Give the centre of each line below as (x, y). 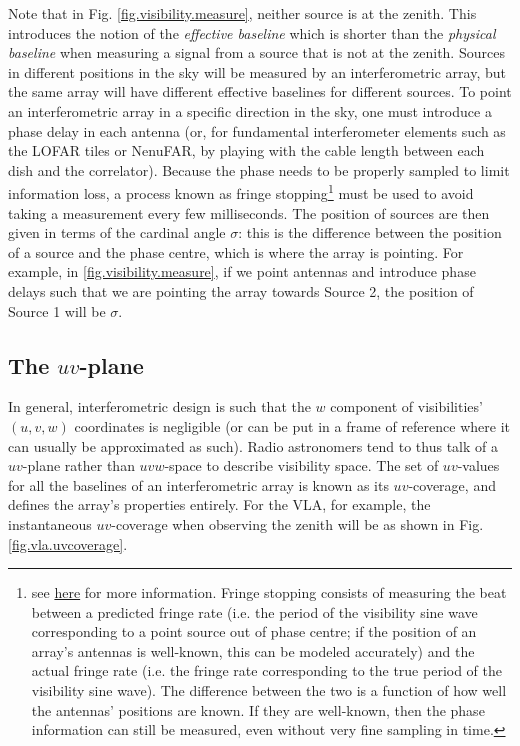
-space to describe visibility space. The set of (301, 465)
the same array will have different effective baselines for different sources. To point (260, 91)
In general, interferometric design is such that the (159, 406)
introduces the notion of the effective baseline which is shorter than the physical (252, 32)
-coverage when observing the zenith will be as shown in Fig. (297, 523)
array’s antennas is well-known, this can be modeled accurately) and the (253, 650)
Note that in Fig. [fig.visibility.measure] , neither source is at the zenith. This (242, 13)
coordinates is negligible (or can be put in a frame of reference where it (292, 425)
